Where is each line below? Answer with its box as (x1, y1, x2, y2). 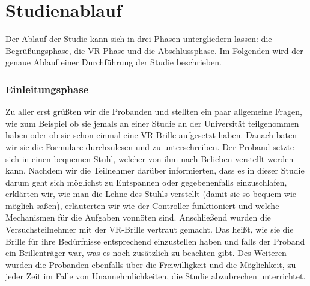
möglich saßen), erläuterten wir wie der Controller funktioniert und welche (5, 199, 279, 211)
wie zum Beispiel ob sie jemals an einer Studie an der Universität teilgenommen (5, 117, 299, 129)
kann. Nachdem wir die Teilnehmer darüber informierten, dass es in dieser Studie (5, 164, 305, 177)
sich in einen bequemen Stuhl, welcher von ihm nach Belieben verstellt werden (5, 152, 294, 165)
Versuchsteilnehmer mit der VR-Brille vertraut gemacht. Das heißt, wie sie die (5, 223, 294, 236)
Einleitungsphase (5, 81, 89, 96)
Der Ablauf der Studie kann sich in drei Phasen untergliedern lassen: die (5, 32, 272, 45)
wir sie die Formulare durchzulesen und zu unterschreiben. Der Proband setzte (5, 140, 294, 153)
